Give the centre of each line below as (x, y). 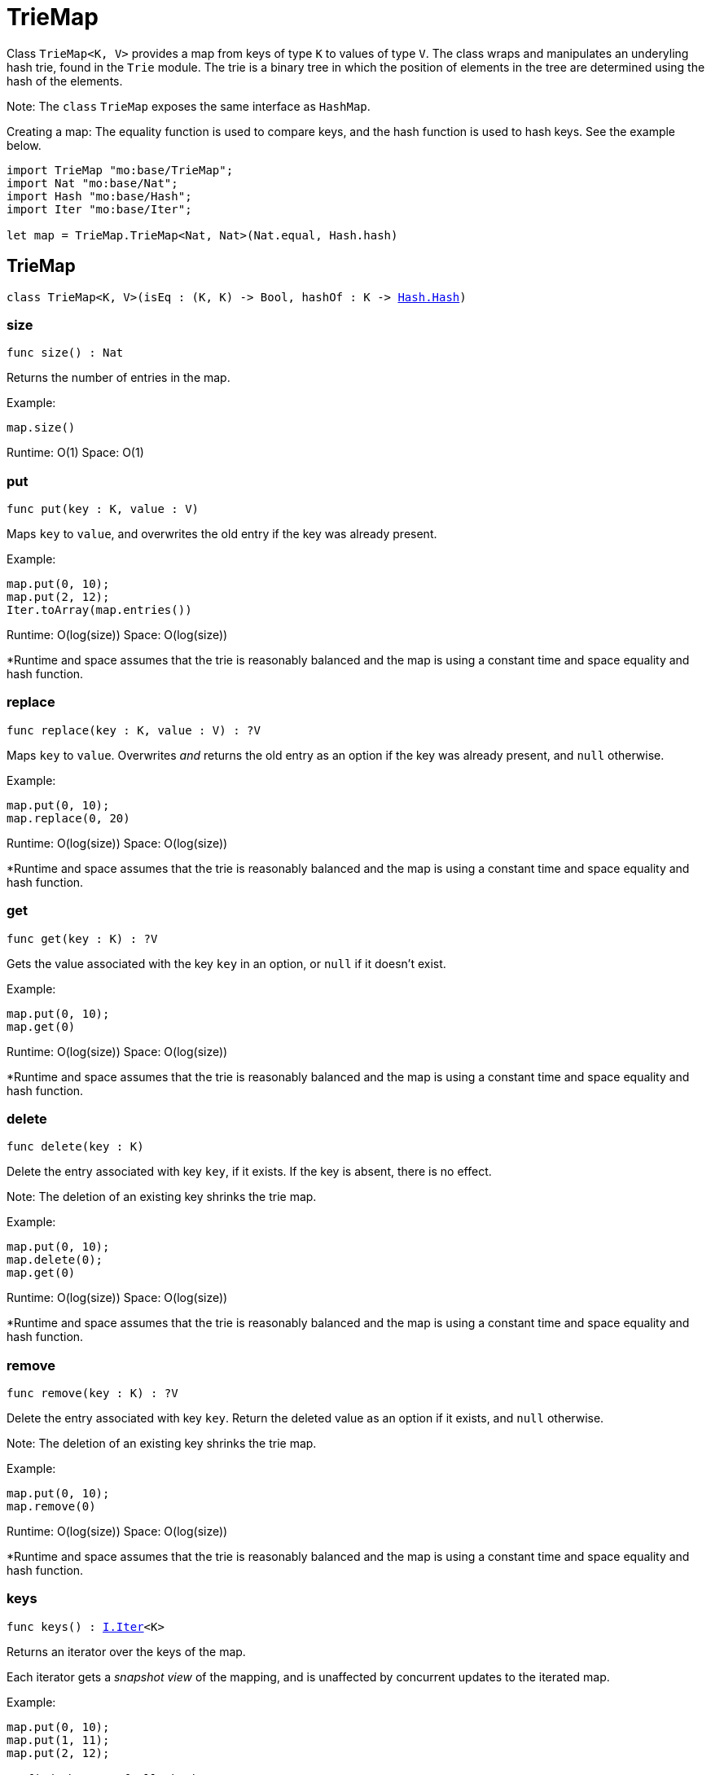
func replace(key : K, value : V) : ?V (134, 730)
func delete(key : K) (75, 1147)
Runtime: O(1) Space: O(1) (75, 453)
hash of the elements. (65, 81)
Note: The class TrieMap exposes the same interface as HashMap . (189, 106)
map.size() (41, 428)
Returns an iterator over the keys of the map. (126, 1651)
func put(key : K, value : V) (103, 509)
